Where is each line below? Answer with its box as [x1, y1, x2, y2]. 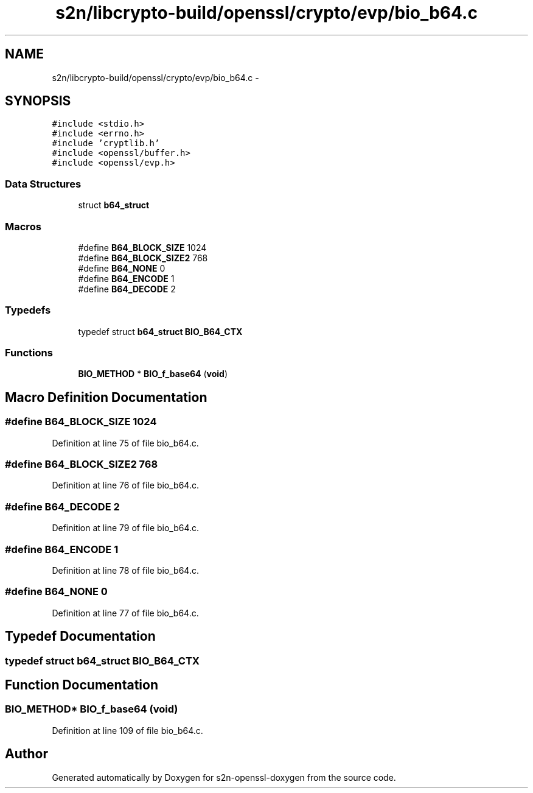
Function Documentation [5, 677, 158, 693]
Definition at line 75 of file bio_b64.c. [52, 437, 199, 448]
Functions [5, 347, 53, 359]
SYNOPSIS [5, 93, 71, 109]
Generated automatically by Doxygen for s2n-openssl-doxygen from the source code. [52, 772, 396, 783]
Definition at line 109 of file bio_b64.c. [52, 725, 203, 736]
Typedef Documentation [5, 629, 156, 644]
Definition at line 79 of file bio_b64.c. [52, 523, 200, 534]
